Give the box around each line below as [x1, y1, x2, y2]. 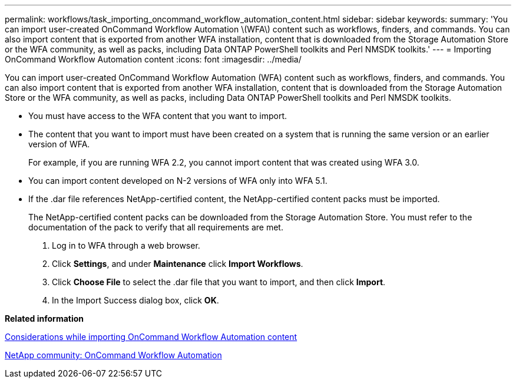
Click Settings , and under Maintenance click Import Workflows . [52, 259, 303, 269]
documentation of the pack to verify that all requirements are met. [28, 222, 283, 232]
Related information [5, 313, 84, 323]
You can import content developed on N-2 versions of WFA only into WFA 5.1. [28, 176, 328, 186]
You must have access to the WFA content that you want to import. [28, 111, 287, 121]
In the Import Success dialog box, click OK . [52, 295, 219, 305]
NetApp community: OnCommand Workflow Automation [5, 350, 222, 360]
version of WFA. [28, 139, 90, 149]
